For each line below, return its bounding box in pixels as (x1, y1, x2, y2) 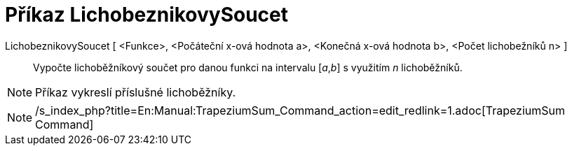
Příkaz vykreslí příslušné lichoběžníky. (35, 85, 236, 99)
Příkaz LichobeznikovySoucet (5, 3, 289, 27)
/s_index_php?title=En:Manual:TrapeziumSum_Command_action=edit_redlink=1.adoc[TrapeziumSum (35, 103, 565, 117)
